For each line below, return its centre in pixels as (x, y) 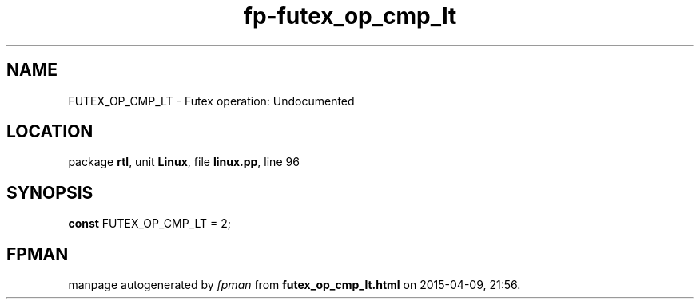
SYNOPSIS (50, 192)
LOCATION (50, 132)
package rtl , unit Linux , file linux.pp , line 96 (184, 162)
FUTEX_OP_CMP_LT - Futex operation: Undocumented (211, 101)
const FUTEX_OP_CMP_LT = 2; (150, 224)
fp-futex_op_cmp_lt (350, 16)
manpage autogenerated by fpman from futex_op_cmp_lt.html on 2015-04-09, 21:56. (294, 285)
